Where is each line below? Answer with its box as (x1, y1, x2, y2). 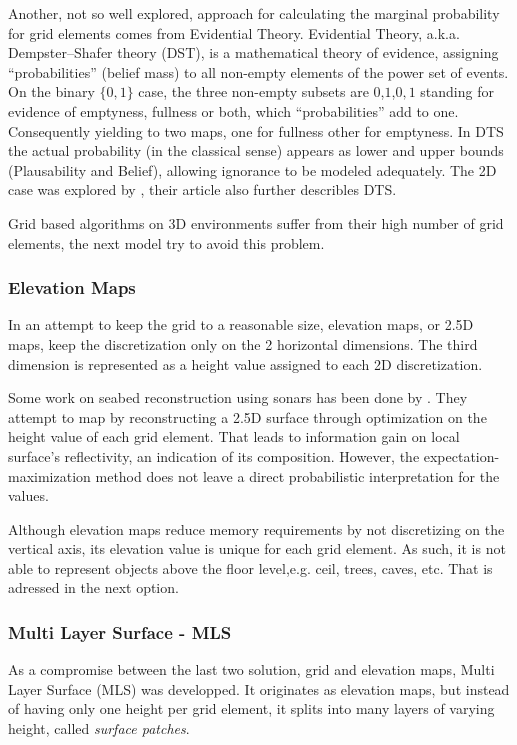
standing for (420, 81, 494, 102)
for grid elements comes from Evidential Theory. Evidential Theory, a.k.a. (8, 22, 460, 43)
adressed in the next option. (8, 577, 179, 598)
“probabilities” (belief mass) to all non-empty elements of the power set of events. (8, 61, 509, 82)
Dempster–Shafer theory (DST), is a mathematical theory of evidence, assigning (8, 42, 499, 63)
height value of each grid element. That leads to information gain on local (8, 426, 460, 447)
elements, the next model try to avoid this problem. (8, 232, 325, 253)
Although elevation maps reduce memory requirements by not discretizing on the (8, 518, 505, 539)
